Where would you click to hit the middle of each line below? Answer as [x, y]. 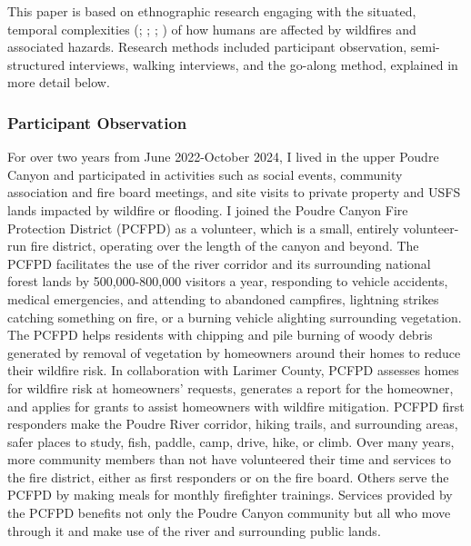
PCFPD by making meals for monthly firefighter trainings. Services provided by [230, 495]
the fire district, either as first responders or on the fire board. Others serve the [228, 477]
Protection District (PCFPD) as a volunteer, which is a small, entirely [203, 228]
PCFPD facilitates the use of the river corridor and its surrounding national [219, 263]
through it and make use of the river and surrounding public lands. [194, 530]
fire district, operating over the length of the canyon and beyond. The [225, 246]
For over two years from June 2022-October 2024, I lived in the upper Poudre [223, 157]
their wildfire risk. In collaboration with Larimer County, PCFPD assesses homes [233, 370]
